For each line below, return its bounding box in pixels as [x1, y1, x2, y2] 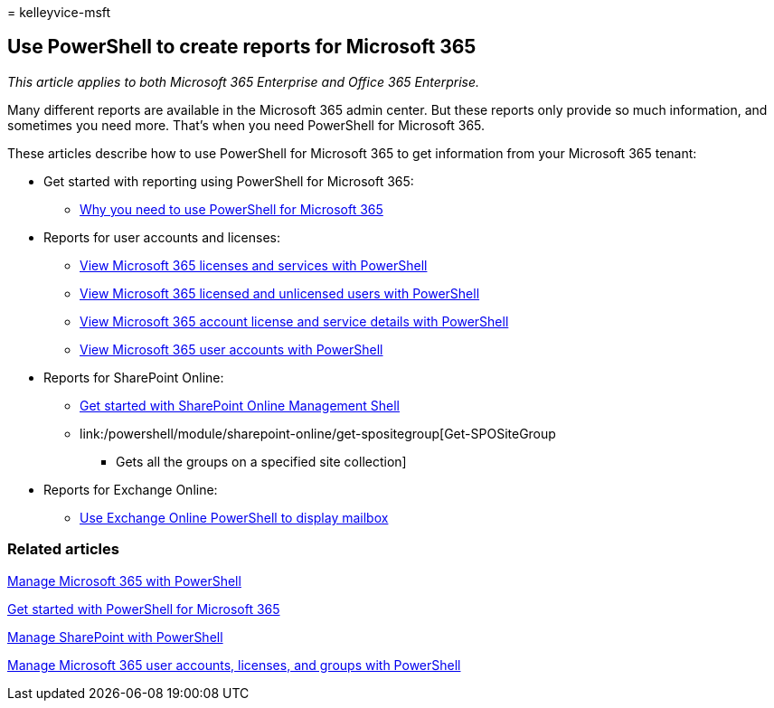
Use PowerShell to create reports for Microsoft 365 [7, 35, 477, 59]
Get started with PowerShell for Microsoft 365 [7, 600, 280, 617]
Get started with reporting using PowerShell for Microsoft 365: [43, 173, 414, 189]
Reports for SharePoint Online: [43, 369, 224, 385]
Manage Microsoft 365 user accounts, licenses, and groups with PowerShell [7, 656, 461, 673]
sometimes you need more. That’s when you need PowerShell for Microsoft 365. [7, 117, 486, 133]
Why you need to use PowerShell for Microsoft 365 [80, 201, 383, 217]
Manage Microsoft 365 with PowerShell [7, 572, 241, 589]
